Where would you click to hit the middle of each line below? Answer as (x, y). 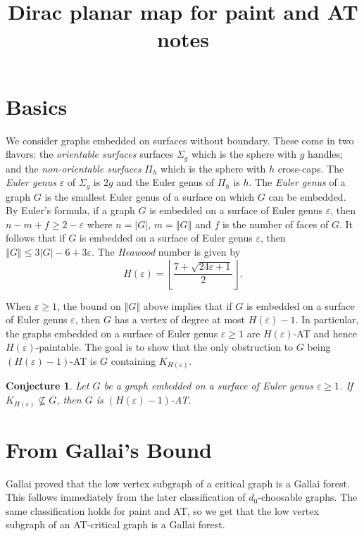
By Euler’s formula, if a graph (70, 210)
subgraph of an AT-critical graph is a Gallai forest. (115, 524)
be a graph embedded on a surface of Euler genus (208, 386)
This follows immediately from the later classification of (126, 497)
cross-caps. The (311, 168)
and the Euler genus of (165, 182)
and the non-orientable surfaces (74, 168)
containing (133, 360)
